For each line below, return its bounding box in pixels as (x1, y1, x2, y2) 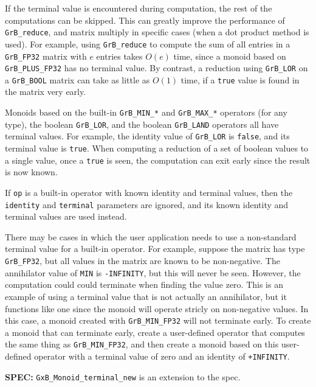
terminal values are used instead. (5, 210, 127, 223)
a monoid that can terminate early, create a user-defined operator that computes (5, 326, 305, 338)
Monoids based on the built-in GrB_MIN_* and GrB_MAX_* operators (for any (5, 106, 287, 119)
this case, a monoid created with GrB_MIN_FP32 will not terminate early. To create (5, 314, 311, 327)
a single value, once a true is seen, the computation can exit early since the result (5, 153, 311, 166)
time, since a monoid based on (173, 49, 286, 62)
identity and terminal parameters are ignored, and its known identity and (5, 198, 289, 211)
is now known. (5, 166, 58, 178)
